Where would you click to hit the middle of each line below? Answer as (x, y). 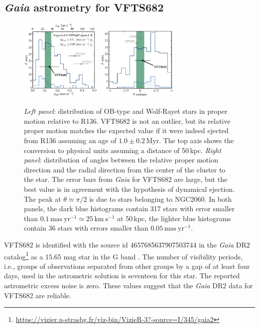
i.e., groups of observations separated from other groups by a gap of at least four (127, 266)
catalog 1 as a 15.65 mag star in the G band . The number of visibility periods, (123, 255)
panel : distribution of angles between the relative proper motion (121, 160)
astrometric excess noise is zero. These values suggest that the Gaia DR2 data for (129, 285)
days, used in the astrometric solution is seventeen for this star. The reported (122, 276)
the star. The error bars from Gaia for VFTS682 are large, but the (126, 179)
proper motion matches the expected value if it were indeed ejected (126, 130)
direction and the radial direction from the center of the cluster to (125, 169)
